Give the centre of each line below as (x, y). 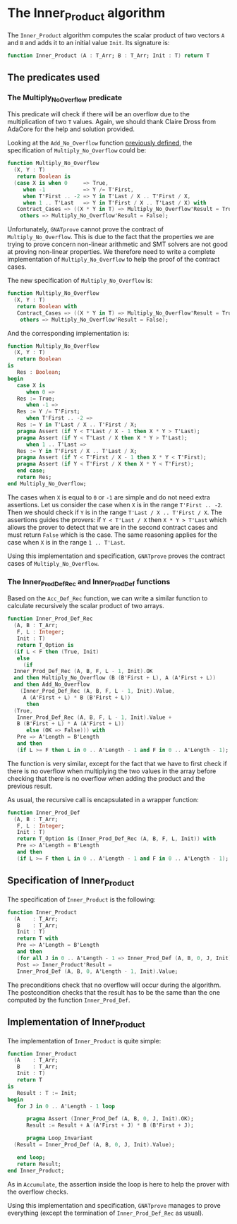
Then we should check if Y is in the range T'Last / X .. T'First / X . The (115, 512)
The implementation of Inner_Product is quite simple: (84, 1041)
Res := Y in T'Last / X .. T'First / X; (77, 425)
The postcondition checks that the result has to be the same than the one (114, 992)
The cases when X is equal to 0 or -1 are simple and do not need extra (109, 497)
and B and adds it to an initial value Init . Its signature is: (89, 42)
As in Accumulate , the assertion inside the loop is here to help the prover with (119, 1184)
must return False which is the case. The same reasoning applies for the (112, 535)
